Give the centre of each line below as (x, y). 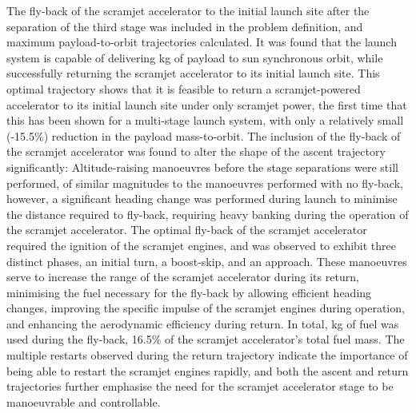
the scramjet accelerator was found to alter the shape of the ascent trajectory (196, 151)
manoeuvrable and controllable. (84, 401)
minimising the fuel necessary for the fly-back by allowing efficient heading (189, 292)
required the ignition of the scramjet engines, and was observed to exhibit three (202, 245)
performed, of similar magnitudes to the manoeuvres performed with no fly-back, (205, 183)
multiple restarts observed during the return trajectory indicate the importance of (207, 355)
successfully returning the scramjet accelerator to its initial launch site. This (193, 73)
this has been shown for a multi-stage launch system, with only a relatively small (205, 120)
